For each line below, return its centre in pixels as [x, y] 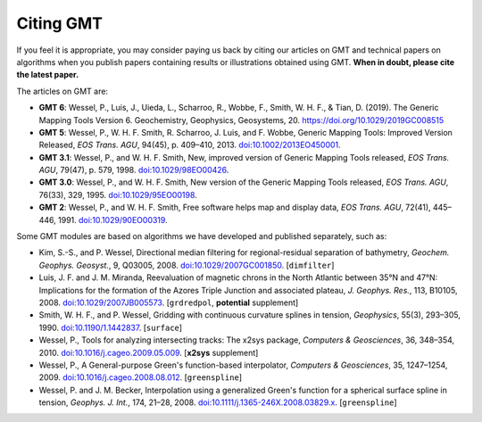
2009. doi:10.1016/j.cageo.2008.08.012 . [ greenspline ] [141, 377]
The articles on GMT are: [62, 91]
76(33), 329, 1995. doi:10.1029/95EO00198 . [118, 194]
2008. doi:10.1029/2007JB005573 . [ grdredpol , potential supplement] [169, 302]
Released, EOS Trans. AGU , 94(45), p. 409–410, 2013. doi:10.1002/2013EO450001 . [190, 145]
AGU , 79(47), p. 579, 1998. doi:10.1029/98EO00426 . [134, 170]
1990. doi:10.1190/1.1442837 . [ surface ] [111, 327]
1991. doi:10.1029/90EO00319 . [113, 219]
